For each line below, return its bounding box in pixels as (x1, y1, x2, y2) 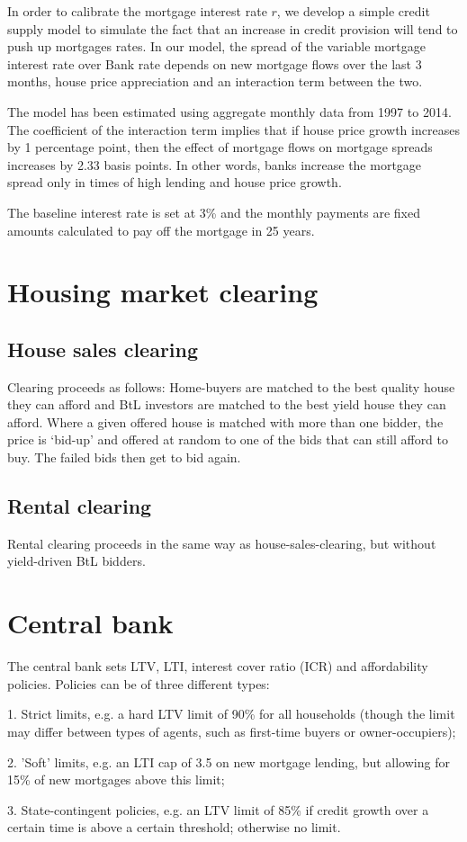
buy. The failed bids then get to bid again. (7, 448, 241, 467)
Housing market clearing (7, 273, 319, 310)
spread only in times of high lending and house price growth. (7, 173, 342, 192)
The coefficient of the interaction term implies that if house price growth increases (7, 120, 460, 139)
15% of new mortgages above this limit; (7, 770, 225, 789)
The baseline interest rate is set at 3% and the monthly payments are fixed (7, 202, 420, 221)
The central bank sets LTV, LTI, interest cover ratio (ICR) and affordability (7, 657, 428, 676)
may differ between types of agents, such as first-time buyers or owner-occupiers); (7, 721, 456, 740)
